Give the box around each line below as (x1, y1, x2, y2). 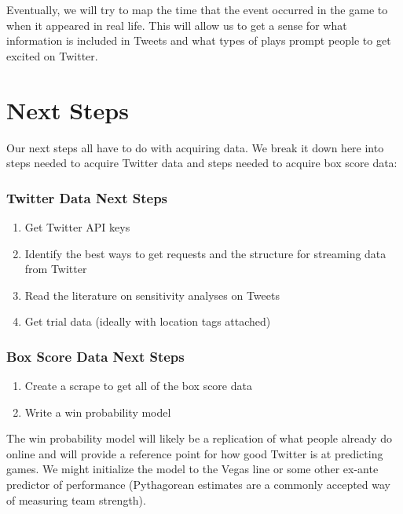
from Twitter (24, 261, 87, 277)
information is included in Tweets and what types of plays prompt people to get (6, 32, 391, 49)
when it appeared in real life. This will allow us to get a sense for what (6, 16, 347, 33)
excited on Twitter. (6, 47, 98, 64)
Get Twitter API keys (24, 218, 130, 235)
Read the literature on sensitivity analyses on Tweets (24, 286, 280, 303)
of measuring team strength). (6, 491, 146, 508)
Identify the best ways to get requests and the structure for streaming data (24, 245, 387, 261)
